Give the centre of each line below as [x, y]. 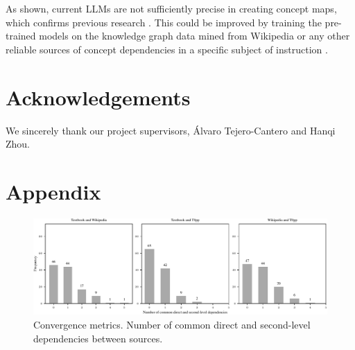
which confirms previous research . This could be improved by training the [164, 22]
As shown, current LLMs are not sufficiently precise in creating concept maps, [171, 8]
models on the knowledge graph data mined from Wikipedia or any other [194, 36]
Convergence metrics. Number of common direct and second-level [172, 324]
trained [21, 36]
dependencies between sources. [98, 338]
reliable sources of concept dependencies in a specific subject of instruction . [167, 49]
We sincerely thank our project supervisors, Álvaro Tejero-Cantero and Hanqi [171, 130]
